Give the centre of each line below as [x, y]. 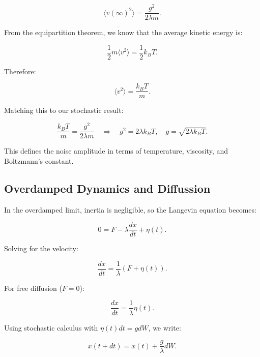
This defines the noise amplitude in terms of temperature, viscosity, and [116, 151]
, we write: [165, 327]
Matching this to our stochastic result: [64, 110]
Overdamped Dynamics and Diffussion [107, 188]
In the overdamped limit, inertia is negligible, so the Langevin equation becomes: [130, 209]
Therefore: [20, 71]
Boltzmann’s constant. [39, 160]
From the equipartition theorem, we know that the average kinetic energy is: [123, 32]
